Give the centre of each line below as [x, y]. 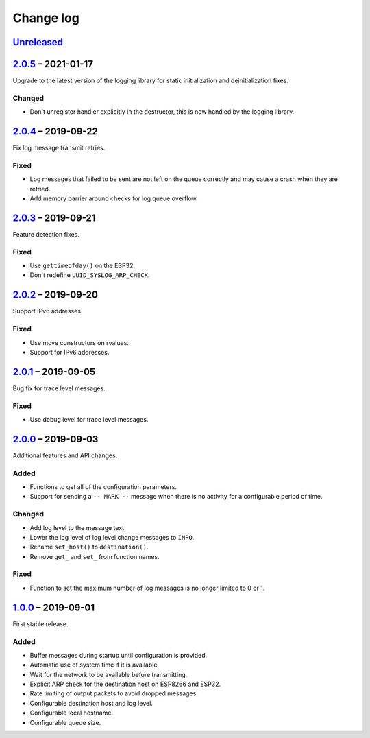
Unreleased [38, 42]
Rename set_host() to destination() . [89, 547]
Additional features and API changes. [65, 455]
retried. [40, 189]
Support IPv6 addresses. [48, 311]
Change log [46, 18]
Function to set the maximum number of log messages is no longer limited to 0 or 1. [147, 588]
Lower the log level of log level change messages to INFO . [112, 537]
